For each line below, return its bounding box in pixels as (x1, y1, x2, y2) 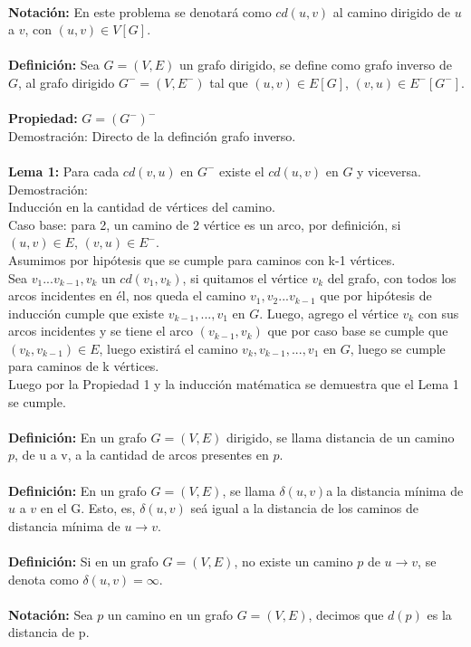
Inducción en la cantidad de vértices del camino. (8, 197, 275, 216)
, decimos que (308, 604, 384, 623)
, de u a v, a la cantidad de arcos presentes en (14, 445, 269, 464)
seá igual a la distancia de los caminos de (190, 499, 419, 518)
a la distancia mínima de (326, 480, 464, 500)
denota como (8, 569, 79, 588)
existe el (219, 161, 264, 180)
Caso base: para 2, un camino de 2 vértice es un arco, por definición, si (8, 214, 401, 233)
